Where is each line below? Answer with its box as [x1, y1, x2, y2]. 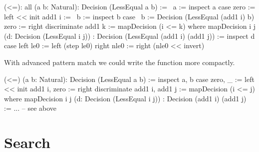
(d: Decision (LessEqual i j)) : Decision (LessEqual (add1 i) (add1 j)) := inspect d [4, 30, 255, 41]
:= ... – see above [4, 103, 57, 113]
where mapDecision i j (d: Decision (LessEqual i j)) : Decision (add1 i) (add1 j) [4, 93, 247, 103]
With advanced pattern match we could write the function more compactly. [4, 57, 235, 67]
